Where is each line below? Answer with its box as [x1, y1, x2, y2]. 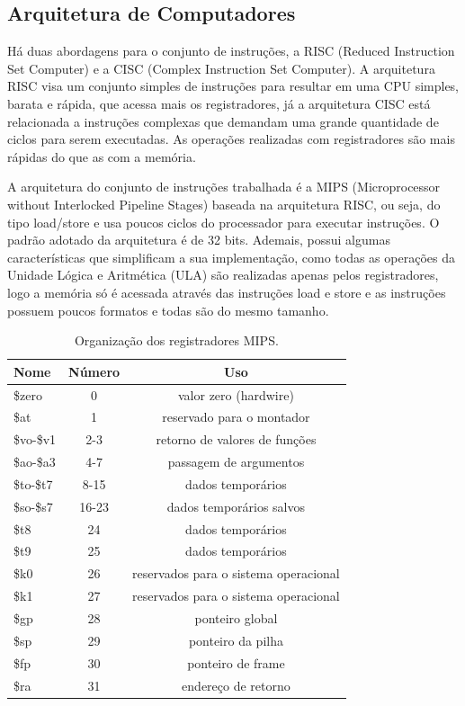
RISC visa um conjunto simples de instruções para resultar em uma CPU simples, [7, 76, 460, 95]
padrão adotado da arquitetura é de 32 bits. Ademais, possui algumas [7, 230, 390, 249]
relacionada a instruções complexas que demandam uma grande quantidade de [7, 112, 439, 130]
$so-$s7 [13, 496, 53, 515]
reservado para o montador [162, 407, 310, 426]
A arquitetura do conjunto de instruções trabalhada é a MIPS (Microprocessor [7, 177, 441, 196]
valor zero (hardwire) [177, 385, 294, 404]
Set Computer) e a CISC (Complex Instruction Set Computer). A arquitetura [7, 58, 435, 77]
